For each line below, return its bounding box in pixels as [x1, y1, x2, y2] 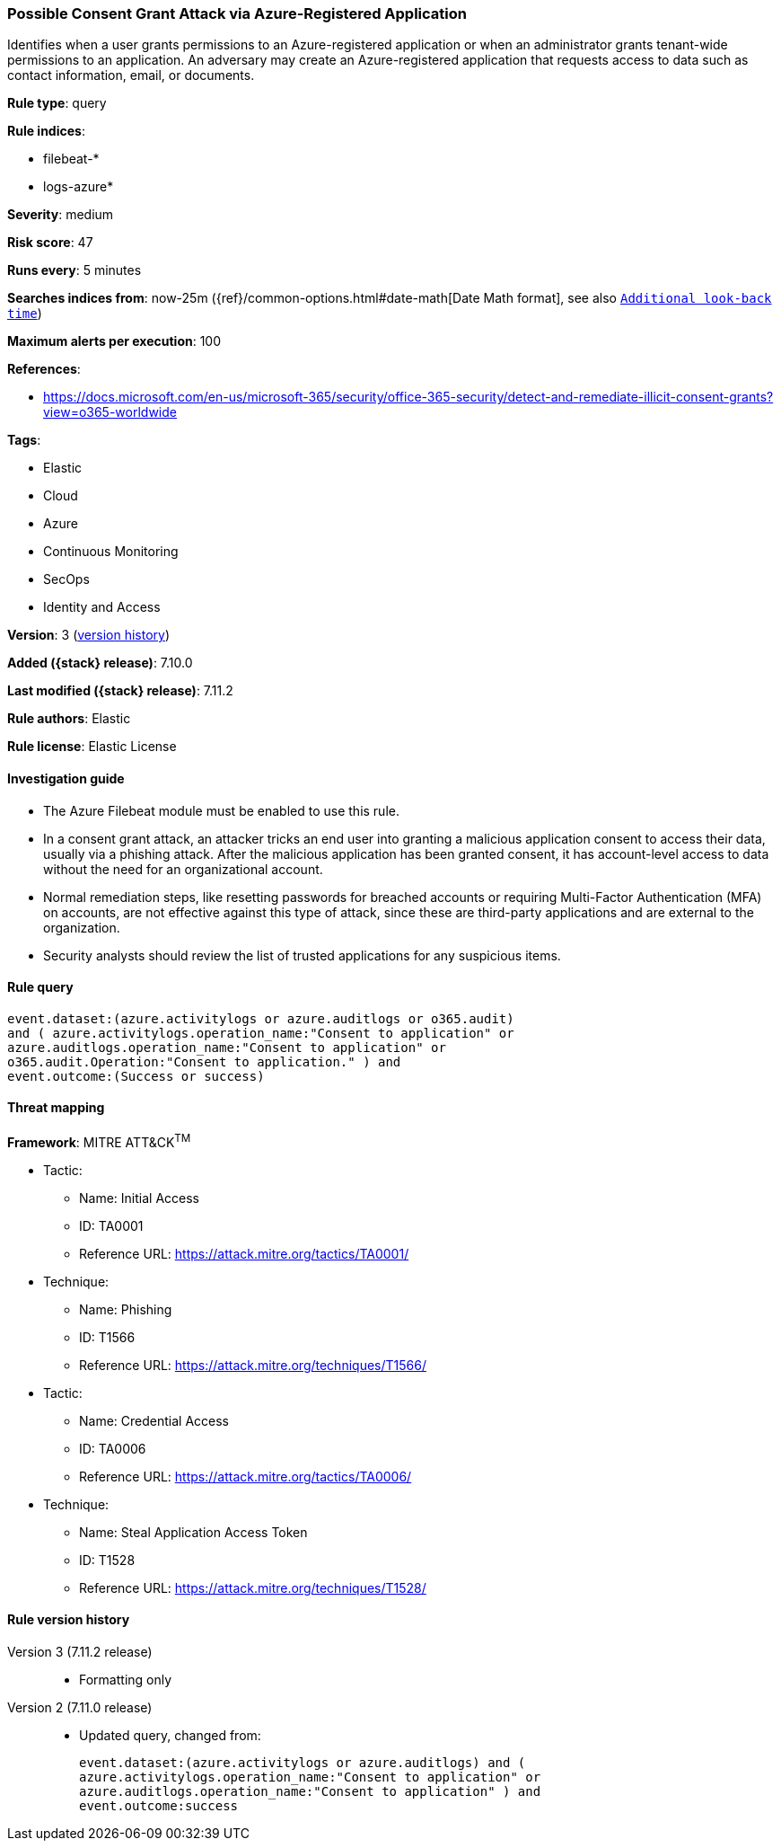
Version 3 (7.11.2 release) [7, 1643, 153, 1659]
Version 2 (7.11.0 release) [7, 1699, 153, 1715]
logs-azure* [43, 179, 114, 195]
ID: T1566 [79, 1329, 136, 1345]
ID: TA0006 [79, 1440, 146, 1456]
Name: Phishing [79, 1301, 172, 1317]
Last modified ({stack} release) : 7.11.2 [7, 683, 233, 699]
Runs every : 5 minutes [7, 262, 142, 279]
